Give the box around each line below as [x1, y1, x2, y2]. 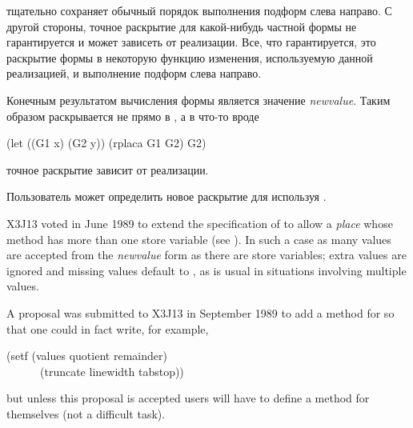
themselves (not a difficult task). [6, 405, 166, 422]
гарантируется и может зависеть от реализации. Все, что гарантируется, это [6, 34, 376, 50]
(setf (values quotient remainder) [6, 347, 167, 364]
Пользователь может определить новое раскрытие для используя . [6, 188, 327, 205]
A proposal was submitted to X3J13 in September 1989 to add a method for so [6, 304, 395, 321]
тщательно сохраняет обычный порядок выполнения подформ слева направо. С [6, 2, 392, 18]
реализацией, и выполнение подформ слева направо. [6, 65, 262, 82]
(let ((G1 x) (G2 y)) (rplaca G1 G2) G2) [6, 134, 206, 151]
